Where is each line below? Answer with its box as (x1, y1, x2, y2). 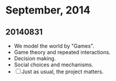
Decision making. (13, 55, 56, 62)
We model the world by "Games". (13, 42, 94, 49)
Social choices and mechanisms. (13, 61, 94, 68)
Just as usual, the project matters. (21, 68, 104, 75)
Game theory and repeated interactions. (13, 49, 111, 56)
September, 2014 (5, 4, 91, 17)
